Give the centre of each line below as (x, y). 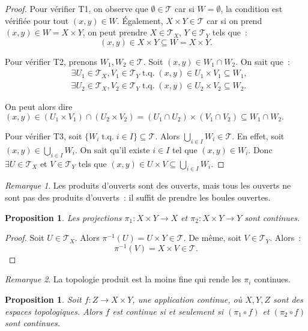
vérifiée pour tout (37, 20)
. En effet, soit (258, 136)
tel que (185, 149)
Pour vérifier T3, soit (44, 136)
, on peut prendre (115, 32)
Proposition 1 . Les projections (63, 217)
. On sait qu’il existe (112, 149)
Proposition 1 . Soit (43, 299)
